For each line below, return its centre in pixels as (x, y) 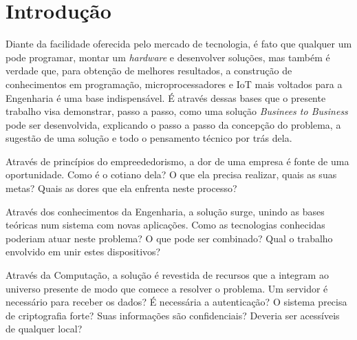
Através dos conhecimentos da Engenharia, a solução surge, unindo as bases (165, 211)
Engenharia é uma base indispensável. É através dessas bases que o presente (166, 97)
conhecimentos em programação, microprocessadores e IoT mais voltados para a (174, 84)
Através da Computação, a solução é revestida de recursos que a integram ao (167, 275)
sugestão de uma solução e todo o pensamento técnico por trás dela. (149, 138)
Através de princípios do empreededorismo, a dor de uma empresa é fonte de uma (177, 161)
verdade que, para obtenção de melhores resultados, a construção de (149, 71)
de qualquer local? (44, 329)
